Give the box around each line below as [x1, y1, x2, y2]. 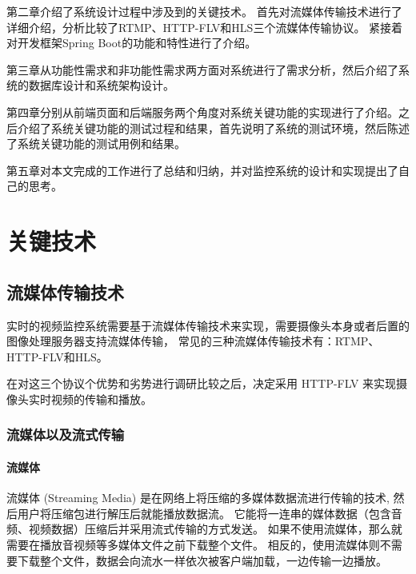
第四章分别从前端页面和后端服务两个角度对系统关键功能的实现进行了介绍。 [6, 103, 398, 120]
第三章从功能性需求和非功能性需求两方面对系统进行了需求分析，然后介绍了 [6, 61, 398, 78]
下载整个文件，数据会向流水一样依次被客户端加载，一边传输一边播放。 [17, 552, 387, 568]
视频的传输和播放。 [50, 390, 152, 407]
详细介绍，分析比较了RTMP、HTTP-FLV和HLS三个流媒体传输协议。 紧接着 [6, 18, 403, 35]
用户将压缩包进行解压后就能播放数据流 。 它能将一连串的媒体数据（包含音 [17, 504, 402, 521]
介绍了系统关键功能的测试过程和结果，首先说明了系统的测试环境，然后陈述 [17, 119, 410, 136]
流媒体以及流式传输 [6, 425, 125, 444]
